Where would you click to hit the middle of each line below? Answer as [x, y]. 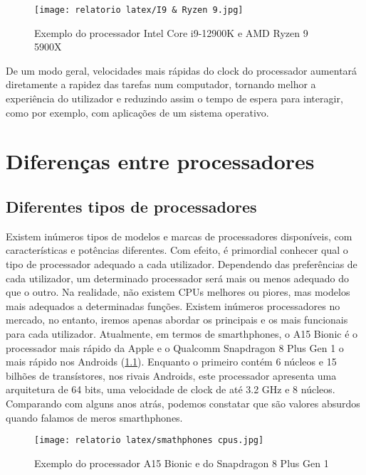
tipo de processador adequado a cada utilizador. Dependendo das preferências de [182, 263]
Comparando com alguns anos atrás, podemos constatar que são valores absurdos [183, 403]
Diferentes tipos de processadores [131, 206]
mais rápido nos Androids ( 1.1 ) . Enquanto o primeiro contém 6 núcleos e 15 [171, 362]
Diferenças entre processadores [160, 161]
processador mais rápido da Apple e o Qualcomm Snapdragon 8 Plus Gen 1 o [175, 347]
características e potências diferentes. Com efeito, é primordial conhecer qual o [177, 250]
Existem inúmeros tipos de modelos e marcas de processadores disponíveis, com [179, 236]
